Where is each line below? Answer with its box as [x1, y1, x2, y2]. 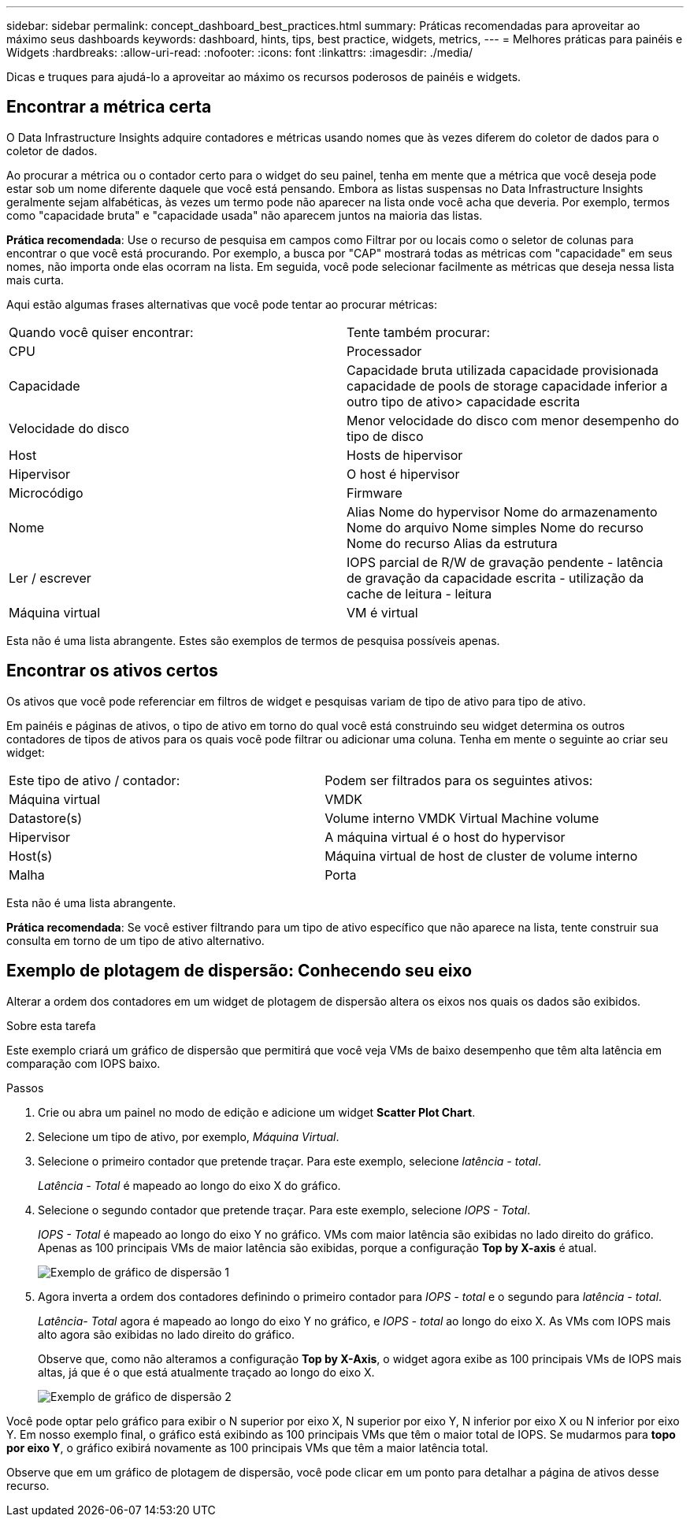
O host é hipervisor [347, 465, 460, 482]
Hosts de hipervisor [347, 447, 463, 463]
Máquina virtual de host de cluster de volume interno [325, 847, 638, 864]
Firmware [347, 484, 402, 501]
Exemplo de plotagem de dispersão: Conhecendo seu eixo [6, 961, 473, 981]
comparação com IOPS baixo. [6, 1056, 161, 1070]
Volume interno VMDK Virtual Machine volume [325, 810, 599, 826]
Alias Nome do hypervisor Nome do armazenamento [347, 503, 658, 520]
